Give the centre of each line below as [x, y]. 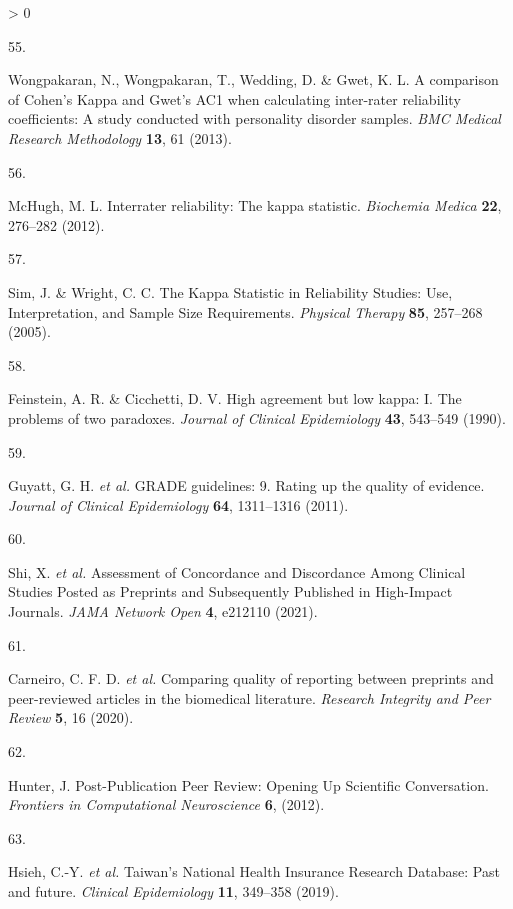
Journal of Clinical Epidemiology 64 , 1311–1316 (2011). [178, 504]
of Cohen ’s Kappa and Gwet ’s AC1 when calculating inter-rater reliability [234, 98]
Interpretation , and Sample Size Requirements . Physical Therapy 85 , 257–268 [245, 311]
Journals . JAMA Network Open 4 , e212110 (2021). [163, 611]
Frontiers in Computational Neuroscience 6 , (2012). [166, 804]
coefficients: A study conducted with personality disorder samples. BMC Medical [254, 118]
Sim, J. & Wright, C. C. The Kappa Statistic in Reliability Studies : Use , [230, 291]
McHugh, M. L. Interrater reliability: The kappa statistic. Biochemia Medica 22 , [255, 205]
